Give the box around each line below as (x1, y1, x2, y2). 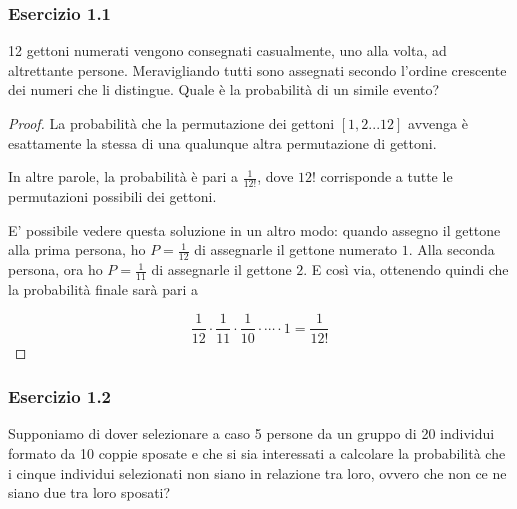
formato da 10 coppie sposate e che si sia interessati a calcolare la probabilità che (8, 442, 506, 463)
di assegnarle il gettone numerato (194, 239, 398, 260)
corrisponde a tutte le (320, 166, 453, 187)
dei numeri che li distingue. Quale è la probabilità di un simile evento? (8, 79, 440, 100)
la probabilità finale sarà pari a (8, 278, 199, 299)
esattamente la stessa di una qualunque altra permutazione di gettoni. (8, 132, 437, 153)
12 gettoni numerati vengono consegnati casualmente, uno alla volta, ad (8, 40, 447, 61)
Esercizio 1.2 (8, 384, 112, 409)
